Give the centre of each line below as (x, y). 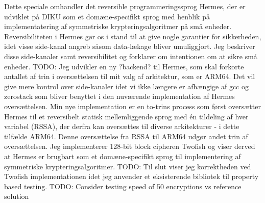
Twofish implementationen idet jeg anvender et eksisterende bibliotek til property (131, 176)
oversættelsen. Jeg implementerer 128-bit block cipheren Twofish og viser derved (130, 146)
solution (17, 196)
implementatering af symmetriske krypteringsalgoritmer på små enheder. (118, 26)
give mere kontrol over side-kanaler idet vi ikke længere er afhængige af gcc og (126, 86)
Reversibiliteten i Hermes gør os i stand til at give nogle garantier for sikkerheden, (133, 36)
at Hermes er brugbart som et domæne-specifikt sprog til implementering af (123, 156)
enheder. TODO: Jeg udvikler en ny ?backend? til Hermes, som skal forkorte (124, 66)
